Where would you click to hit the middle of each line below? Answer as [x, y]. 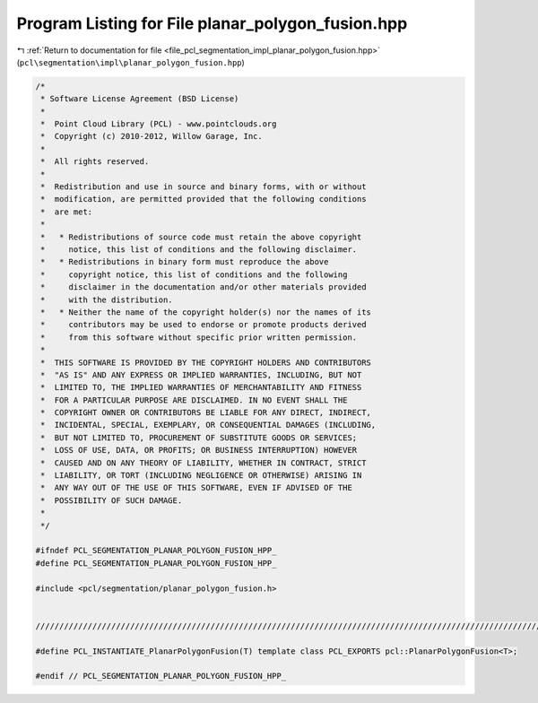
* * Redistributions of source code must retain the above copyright [201, 237]
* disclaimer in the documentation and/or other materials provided [204, 287]
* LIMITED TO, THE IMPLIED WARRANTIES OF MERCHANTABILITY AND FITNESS [201, 387]
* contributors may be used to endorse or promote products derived [204, 325]
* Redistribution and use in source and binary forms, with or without [204, 187]
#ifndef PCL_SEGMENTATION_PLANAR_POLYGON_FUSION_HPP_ [156, 551]
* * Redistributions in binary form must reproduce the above [185, 262]
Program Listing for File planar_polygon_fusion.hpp [212, 23]
